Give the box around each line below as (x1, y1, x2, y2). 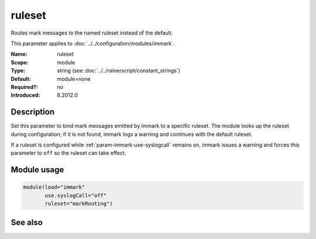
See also (11, 217, 43, 227)
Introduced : (11, 91, 40, 99)
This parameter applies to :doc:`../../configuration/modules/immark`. (11, 40, 175, 47)
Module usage (11, 165, 64, 175)
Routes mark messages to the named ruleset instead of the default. (11, 29, 173, 36)
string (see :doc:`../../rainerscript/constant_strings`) (57, 67, 181, 74)
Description (11, 107, 55, 117)
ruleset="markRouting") (44, 200, 114, 207)
